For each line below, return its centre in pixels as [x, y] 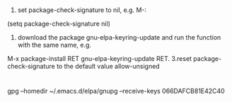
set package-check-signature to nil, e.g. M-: [82, 10]
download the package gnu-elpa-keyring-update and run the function [119, 38]
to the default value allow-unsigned [108, 67]
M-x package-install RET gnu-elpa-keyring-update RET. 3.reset [100, 59]
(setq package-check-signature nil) [59, 24]
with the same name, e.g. [54, 45]
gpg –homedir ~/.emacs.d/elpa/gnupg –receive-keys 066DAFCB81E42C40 [116, 91]
